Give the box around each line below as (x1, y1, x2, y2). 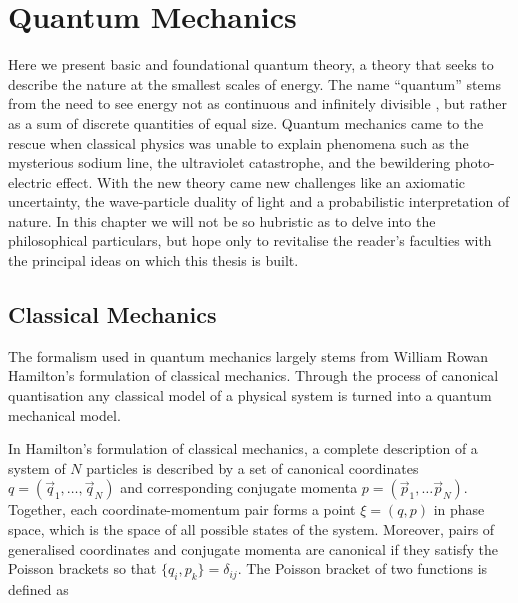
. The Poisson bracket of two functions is (237, 558, 488, 579)
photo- (454, 152, 495, 173)
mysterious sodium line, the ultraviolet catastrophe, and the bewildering (8, 152, 451, 173)
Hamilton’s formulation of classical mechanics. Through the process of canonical (8, 365, 499, 386)
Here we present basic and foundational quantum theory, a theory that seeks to (8, 54, 494, 75)
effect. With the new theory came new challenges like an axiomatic (56, 171, 466, 192)
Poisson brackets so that (8, 558, 157, 579)
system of (8, 457, 66, 478)
